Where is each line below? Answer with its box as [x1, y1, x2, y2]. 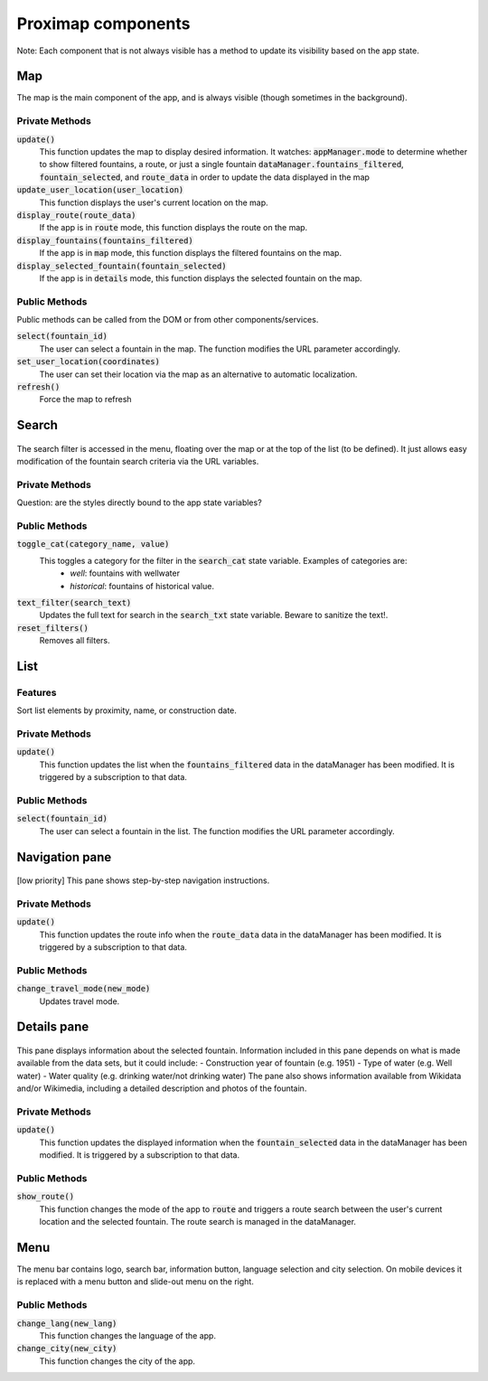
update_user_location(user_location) [16, 185, 184, 195]
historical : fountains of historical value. [70, 580, 214, 591]
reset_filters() [16, 623, 89, 633]
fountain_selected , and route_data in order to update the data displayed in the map [39, 172, 371, 183]
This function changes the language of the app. [39, 1329, 217, 1341]
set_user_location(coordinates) [16, 357, 160, 367]
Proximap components [16, 14, 191, 33]
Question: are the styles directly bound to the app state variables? [16, 497, 262, 508]
